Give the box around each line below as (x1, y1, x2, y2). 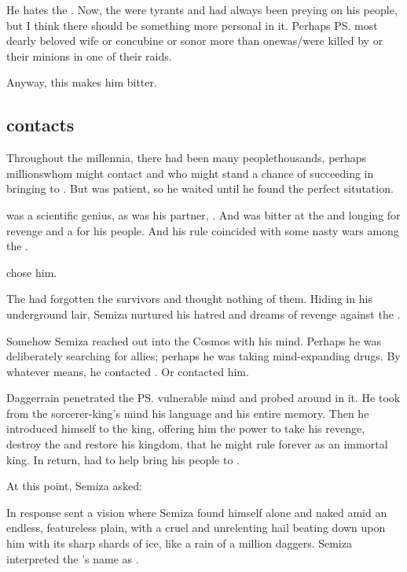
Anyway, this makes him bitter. (6, 74, 157, 90)
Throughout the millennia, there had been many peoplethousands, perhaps (6, 149, 367, 166)
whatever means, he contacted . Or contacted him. (6, 363, 249, 379)
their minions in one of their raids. (6, 47, 172, 64)
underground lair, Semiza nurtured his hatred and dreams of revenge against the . (6, 305, 401, 322)
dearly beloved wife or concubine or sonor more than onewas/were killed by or (6, 32, 383, 49)
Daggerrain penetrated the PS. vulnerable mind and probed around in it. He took (6, 389, 401, 406)
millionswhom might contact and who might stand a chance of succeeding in (6, 164, 374, 181)
